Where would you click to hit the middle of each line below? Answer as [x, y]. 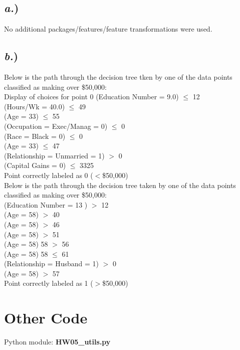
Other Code [46, 318]
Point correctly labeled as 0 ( [49, 175]
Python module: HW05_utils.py [57, 342]
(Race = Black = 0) [35, 136]
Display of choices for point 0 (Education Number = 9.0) [91, 97]
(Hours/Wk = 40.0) [35, 106]
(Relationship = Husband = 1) [51, 264]
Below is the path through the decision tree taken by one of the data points [120, 185]
